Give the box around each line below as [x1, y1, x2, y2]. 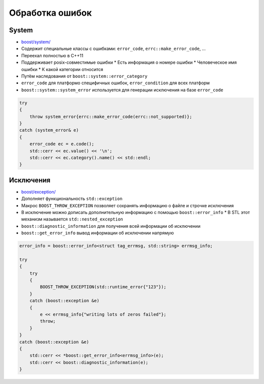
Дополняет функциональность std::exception [21, 196, 123, 202]
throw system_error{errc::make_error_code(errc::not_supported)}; [29, 114, 193, 120]
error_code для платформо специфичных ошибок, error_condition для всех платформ [21, 80, 210, 86]
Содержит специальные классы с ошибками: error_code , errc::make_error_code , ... [21, 46, 206, 51]
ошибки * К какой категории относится [21, 66, 104, 72]
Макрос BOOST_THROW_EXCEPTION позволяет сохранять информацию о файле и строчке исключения [21, 202, 234, 208]
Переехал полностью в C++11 [21, 52, 84, 58]
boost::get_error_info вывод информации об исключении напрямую [21, 230, 174, 236]
